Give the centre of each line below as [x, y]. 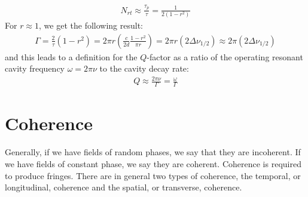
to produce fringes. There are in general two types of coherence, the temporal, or [153, 175]
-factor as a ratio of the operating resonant [225, 56]
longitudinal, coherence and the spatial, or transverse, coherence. [123, 187]
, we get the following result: [91, 25]
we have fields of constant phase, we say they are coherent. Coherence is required [153, 163]
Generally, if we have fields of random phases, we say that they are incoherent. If [153, 152]
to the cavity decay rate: [144, 68]
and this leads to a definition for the [71, 56]
